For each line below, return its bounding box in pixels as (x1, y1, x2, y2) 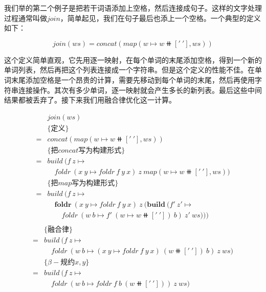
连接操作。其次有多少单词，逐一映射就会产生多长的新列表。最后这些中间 (18, 84, 262, 95)
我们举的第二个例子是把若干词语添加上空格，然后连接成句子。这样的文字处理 (4, 3, 262, 13)
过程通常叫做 (4, 12, 47, 23)
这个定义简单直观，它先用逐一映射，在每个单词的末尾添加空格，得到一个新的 (4, 54, 262, 65)
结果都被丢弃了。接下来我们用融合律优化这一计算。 (4, 94, 176, 105)
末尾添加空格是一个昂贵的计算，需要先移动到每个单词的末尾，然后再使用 (11, 74, 255, 85)
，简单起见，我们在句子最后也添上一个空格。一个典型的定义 (60, 12, 261, 23)
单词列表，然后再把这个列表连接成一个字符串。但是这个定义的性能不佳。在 (4, 64, 255, 75)
